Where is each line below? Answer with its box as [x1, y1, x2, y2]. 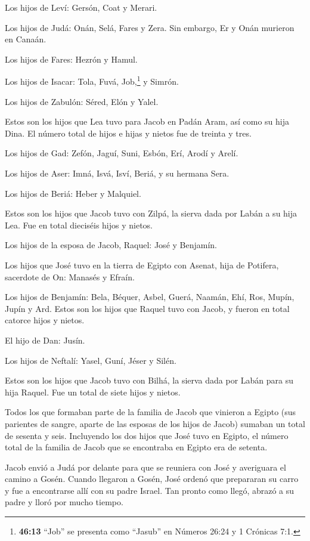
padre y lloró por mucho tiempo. [5, 496, 123, 508]
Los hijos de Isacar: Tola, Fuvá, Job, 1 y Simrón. [5, 73, 179, 88]
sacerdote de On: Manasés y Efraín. [5, 270, 135, 283]
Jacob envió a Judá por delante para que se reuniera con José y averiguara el [5, 460, 286, 473]
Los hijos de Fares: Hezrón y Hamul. [5, 52, 138, 65]
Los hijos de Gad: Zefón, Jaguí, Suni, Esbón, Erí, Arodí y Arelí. [5, 147, 238, 159]
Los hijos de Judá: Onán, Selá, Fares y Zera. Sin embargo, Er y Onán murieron [5, 21, 294, 33]
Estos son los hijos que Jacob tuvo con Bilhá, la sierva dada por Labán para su [5, 374, 294, 387]
